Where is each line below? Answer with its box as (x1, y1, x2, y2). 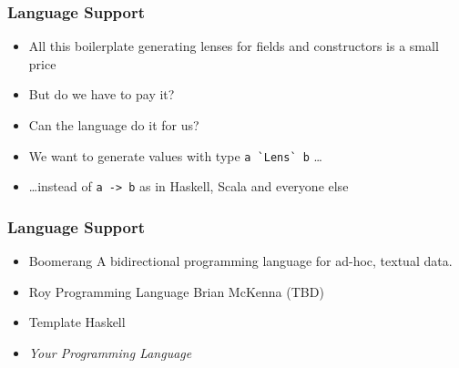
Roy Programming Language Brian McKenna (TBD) (28, 281, 324, 301)
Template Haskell (28, 312, 126, 332)
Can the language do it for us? (28, 116, 199, 134)
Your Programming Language (28, 342, 192, 362)
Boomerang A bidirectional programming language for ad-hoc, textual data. (28, 251, 453, 271)
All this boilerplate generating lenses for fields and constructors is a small (28, 36, 439, 56)
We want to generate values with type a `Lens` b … (28, 146, 322, 165)
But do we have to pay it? (28, 85, 175, 104)
